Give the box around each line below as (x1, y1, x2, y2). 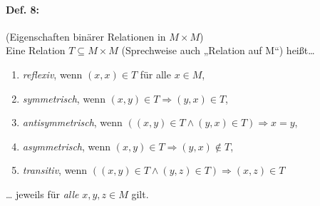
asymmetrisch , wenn (22, 138, 111, 153)
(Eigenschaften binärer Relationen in (6, 29, 166, 43)
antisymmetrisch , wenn (22, 115, 123, 130)
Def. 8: (6, 1, 39, 16)
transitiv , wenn (22, 163, 88, 177)
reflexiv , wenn (22, 66, 83, 81)
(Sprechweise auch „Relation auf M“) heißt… (121, 43, 315, 58)
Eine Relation (6, 43, 66, 58)
